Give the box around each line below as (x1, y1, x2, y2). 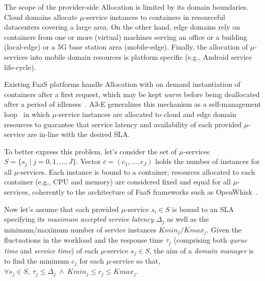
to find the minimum (4, 255, 69, 266)
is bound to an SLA (172, 203, 234, 214)
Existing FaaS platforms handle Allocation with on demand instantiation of (4, 79, 240, 89)
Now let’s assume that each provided (4, 203, 119, 214)
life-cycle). (4, 61, 36, 72)
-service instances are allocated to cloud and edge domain (56, 108, 236, 119)
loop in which (4, 108, 50, 119)
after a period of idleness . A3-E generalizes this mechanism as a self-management (4, 99, 261, 109)
